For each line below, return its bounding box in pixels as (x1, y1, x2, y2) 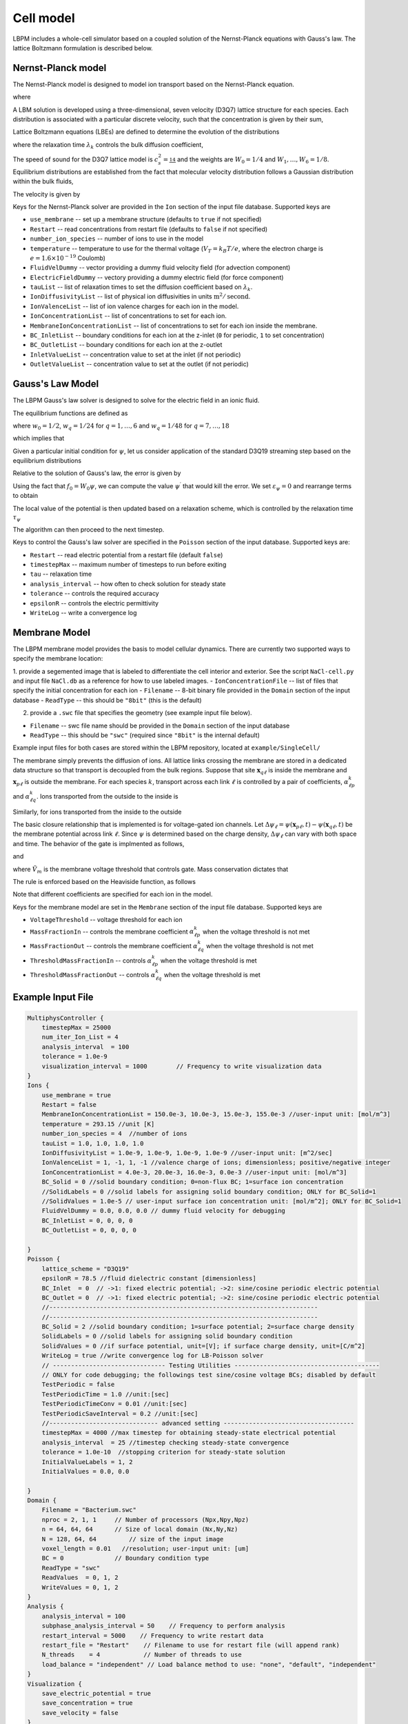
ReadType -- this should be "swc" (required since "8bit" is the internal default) (30, 731, 260, 739)
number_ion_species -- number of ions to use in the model (30, 234, 204, 243)
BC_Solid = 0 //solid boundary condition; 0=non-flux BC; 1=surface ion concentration (41, 1178, 344, 1186)
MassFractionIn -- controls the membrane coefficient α (30, 928, 194, 936)
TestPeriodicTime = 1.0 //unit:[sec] (41, 1390, 170, 1398)
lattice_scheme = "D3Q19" (41, 1265, 130, 1272)
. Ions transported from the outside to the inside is (37, 792, 178, 800)
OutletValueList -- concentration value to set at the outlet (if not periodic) (30, 360, 249, 368)
